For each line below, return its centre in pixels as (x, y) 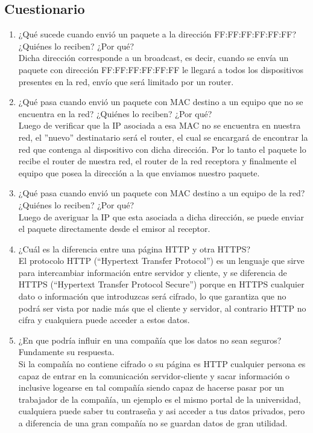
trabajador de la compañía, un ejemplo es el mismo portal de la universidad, (160, 399)
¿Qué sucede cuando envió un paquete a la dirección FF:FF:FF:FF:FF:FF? (157, 34)
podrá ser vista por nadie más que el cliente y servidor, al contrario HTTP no (162, 308)
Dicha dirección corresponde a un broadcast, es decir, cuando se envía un (153, 58)
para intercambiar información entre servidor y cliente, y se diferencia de (153, 272)
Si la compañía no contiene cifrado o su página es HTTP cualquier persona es (162, 364)
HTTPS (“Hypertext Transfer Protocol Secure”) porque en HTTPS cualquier (161, 284)
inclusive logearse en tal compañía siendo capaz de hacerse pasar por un (151, 387)
